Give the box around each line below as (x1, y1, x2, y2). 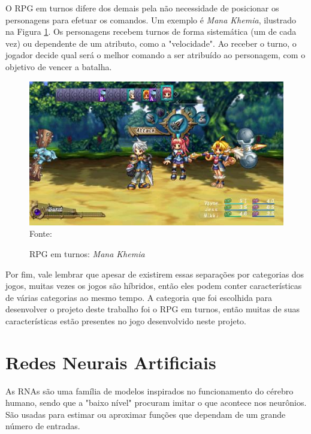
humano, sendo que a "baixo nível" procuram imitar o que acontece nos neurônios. (5, 396, 307, 409)
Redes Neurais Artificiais (5, 349, 216, 374)
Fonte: (29, 227, 52, 240)
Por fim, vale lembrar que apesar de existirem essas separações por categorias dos (5, 267, 304, 280)
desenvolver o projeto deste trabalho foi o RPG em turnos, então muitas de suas (5, 303, 300, 315)
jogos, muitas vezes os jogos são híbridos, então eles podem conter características (5, 279, 302, 292)
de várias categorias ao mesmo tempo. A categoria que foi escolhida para (5, 291, 272, 303)
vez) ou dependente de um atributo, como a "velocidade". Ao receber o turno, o (5, 37, 297, 49)
